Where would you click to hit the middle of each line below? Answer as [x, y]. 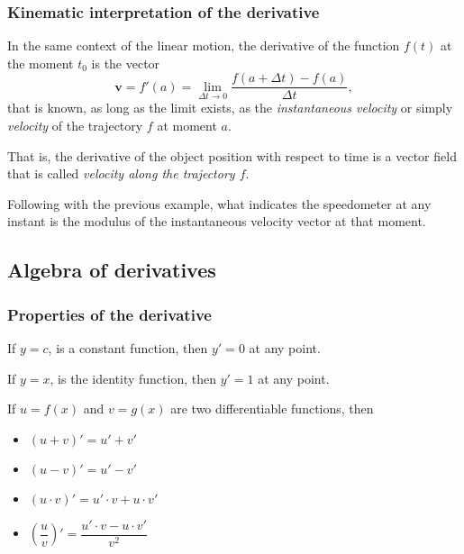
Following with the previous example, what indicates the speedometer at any [219, 203]
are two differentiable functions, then [272, 409]
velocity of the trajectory [75, 126]
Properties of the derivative [109, 314]
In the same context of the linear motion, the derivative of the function [204, 45]
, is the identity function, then [133, 378]
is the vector [126, 63]
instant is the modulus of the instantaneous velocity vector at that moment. [217, 221]
